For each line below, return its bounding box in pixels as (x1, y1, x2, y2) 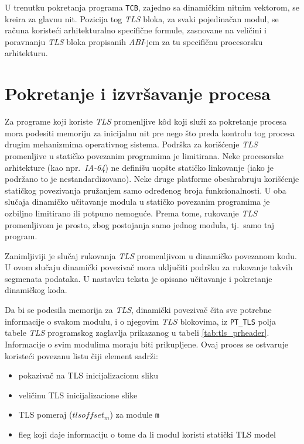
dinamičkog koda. (5, 284, 67, 296)
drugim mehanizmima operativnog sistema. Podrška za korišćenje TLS (5, 138, 258, 150)
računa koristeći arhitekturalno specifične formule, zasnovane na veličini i (5, 24, 267, 36)
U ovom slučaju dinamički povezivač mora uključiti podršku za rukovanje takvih (5, 261, 293, 273)
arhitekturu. (5, 47, 48, 59)
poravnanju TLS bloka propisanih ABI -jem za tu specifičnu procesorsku (5, 35, 263, 47)
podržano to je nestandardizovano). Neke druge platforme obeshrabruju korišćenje (5, 173, 299, 185)
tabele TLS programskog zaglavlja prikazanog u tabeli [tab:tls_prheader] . (5, 326, 269, 339)
